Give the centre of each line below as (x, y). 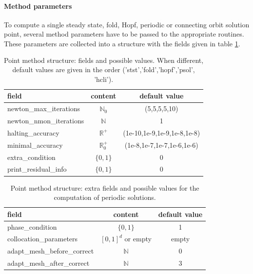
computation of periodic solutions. (105, 197)
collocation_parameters (43, 239)
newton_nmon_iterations (46, 121)
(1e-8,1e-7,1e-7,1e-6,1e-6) (161, 145)
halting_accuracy (33, 132)
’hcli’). (104, 79)
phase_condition (32, 226)
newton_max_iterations (44, 108)
